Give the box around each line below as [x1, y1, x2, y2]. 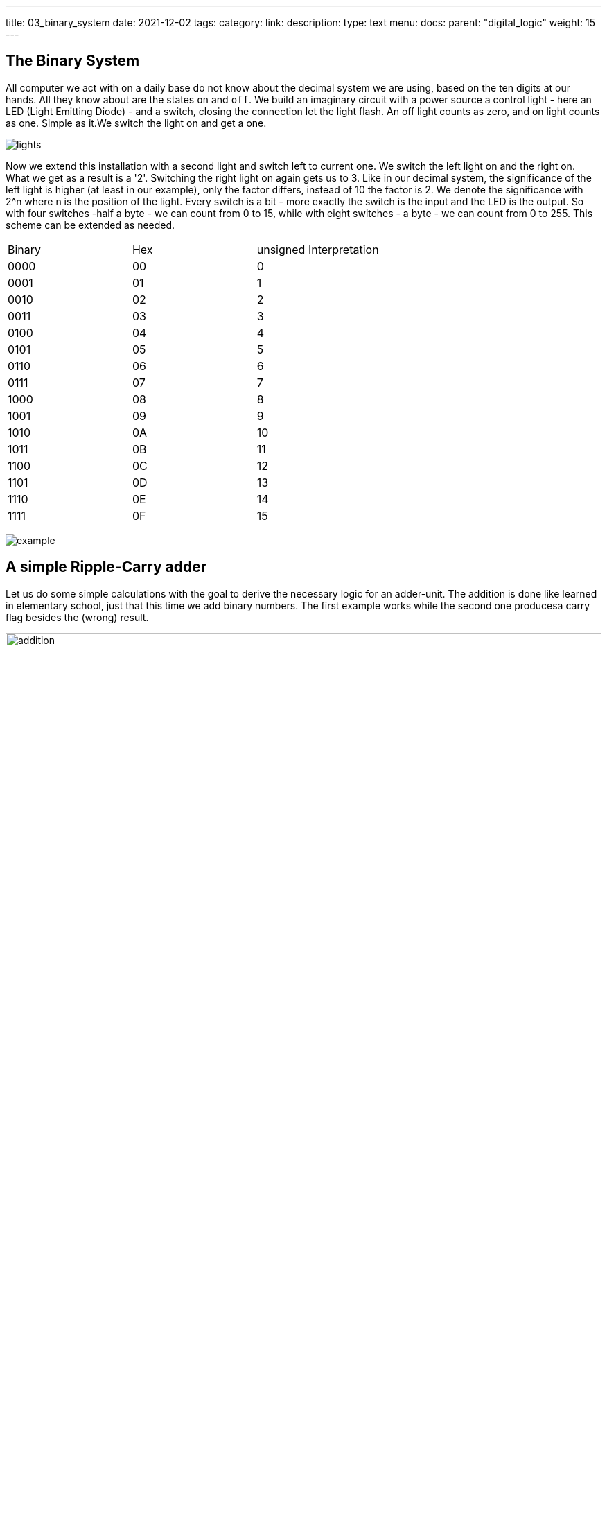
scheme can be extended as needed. [6, 218, 175, 231]
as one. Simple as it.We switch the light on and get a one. [6, 116, 267, 129]
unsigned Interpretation [256, 242, 379, 256]
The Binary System [6, 52, 140, 70]
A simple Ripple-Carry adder [6, 558, 207, 576]
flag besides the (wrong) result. [6, 611, 149, 623]
